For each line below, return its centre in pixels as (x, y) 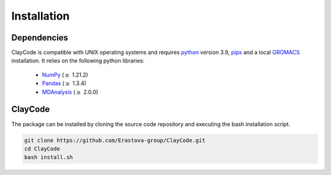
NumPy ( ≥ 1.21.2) (65, 75)
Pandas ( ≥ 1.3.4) (64, 83)
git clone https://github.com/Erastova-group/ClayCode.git (115, 140)
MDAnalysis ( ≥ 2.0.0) (70, 92)
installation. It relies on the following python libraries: (78, 61)
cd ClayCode (42, 149)
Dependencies (40, 38)
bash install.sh (49, 157)
